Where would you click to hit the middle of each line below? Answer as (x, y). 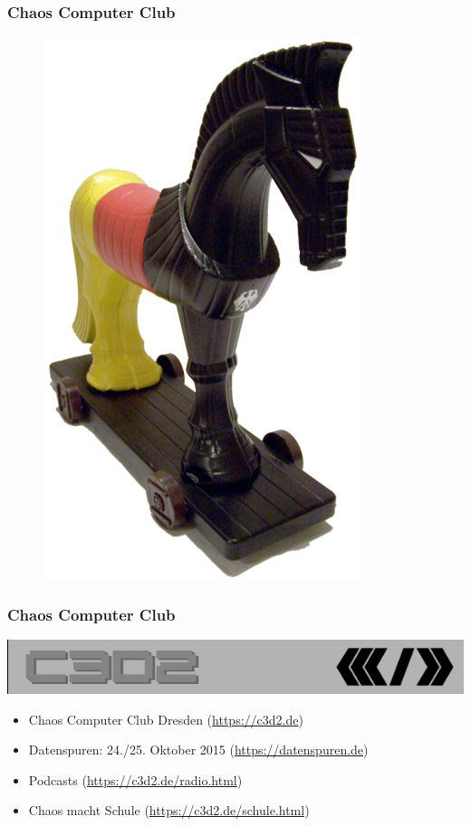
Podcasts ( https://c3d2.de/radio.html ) (135, 779)
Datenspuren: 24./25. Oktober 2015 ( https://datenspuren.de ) (198, 750)
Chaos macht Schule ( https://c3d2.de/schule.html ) (169, 810)
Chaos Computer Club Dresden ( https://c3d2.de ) (166, 719)
